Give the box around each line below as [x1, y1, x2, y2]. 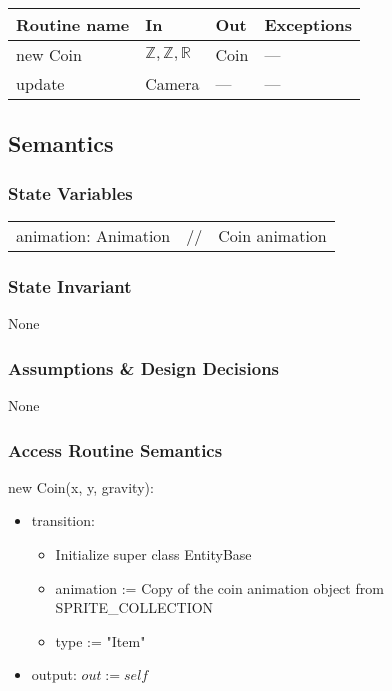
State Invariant [8, 273, 132, 298]
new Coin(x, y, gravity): [8, 476, 154, 497]
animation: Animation [16, 224, 171, 247]
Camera [145, 72, 200, 95]
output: [31, 664, 77, 685]
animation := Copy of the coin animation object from [55, 577, 384, 598]
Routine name [16, 13, 130, 36]
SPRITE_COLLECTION [55, 597, 214, 618]
